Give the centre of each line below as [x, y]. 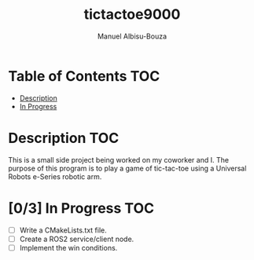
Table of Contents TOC [84, 76]
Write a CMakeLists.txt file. [63, 230]
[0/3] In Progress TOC [81, 208]
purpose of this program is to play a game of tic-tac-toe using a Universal [127, 168]
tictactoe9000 [132, 15]
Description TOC [64, 138]
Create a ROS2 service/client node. [77, 239]
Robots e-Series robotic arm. [55, 176]
